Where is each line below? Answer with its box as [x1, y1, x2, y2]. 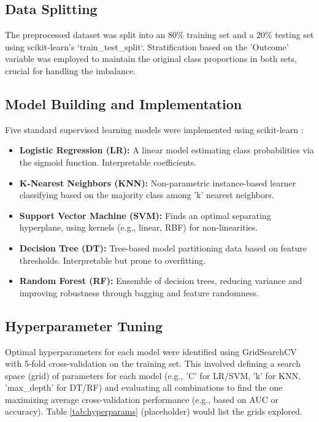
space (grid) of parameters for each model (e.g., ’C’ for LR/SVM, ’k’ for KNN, [5, 369, 301, 382]
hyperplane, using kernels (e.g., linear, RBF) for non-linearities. [19, 221, 258, 234]
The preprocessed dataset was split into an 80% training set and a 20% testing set [5, 28, 314, 41]
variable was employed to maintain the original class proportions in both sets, [5, 52, 297, 65]
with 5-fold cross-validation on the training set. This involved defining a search [5, 357, 301, 370]
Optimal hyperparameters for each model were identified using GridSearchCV [5, 345, 297, 358]
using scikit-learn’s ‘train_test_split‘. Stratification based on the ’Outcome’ [5, 40, 289, 53]
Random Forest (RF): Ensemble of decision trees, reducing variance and [19, 274, 302, 287]
